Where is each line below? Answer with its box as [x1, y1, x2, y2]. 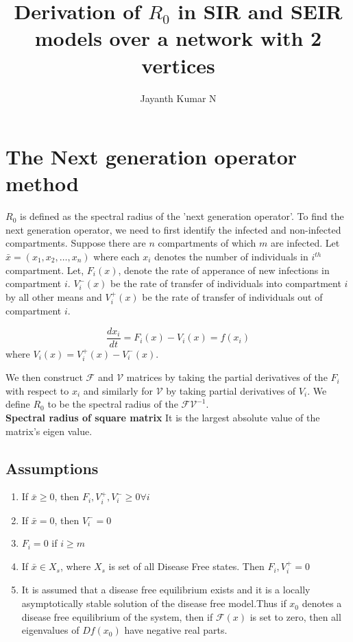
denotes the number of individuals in [154, 249, 308, 263]
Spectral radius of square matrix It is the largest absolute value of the [5, 410, 320, 425]
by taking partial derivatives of [166, 383, 296, 397]
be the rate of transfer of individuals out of [142, 289, 323, 304]
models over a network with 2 [34, 24, 322, 52]
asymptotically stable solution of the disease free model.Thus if [21, 596, 287, 610]
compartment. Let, [5, 262, 84, 277]
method [5, 169, 79, 197]
